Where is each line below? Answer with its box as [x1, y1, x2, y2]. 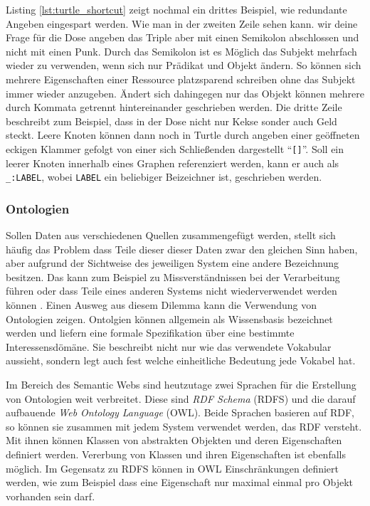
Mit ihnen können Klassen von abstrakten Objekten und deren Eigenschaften [6, 433, 342, 448]
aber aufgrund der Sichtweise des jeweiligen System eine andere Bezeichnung [6, 255, 339, 270]
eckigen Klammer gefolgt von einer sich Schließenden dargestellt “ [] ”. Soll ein [6, 141, 344, 156]
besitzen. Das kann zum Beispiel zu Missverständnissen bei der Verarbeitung [6, 269, 340, 284]
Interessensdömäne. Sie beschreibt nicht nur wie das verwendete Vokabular [6, 339, 332, 354]
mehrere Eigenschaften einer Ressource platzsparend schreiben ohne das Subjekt [6, 71, 356, 86]
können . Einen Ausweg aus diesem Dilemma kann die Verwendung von [6, 297, 317, 312]
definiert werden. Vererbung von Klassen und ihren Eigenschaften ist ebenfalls [6, 446, 346, 461]
